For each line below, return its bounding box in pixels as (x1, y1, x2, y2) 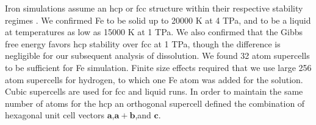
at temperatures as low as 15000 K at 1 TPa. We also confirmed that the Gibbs (5, 25, 303, 38)
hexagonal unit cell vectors (5, 109, 105, 121)
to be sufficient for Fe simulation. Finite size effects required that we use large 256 (5, 61, 312, 73)
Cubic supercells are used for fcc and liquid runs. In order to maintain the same (5, 85, 303, 98)
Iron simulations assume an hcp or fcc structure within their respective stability (5, 2, 303, 14)
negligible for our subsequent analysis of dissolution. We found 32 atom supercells (5, 49, 310, 62)
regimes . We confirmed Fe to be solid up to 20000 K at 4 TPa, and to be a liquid (5, 13, 311, 26)
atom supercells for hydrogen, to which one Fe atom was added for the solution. (5, 73, 303, 86)
